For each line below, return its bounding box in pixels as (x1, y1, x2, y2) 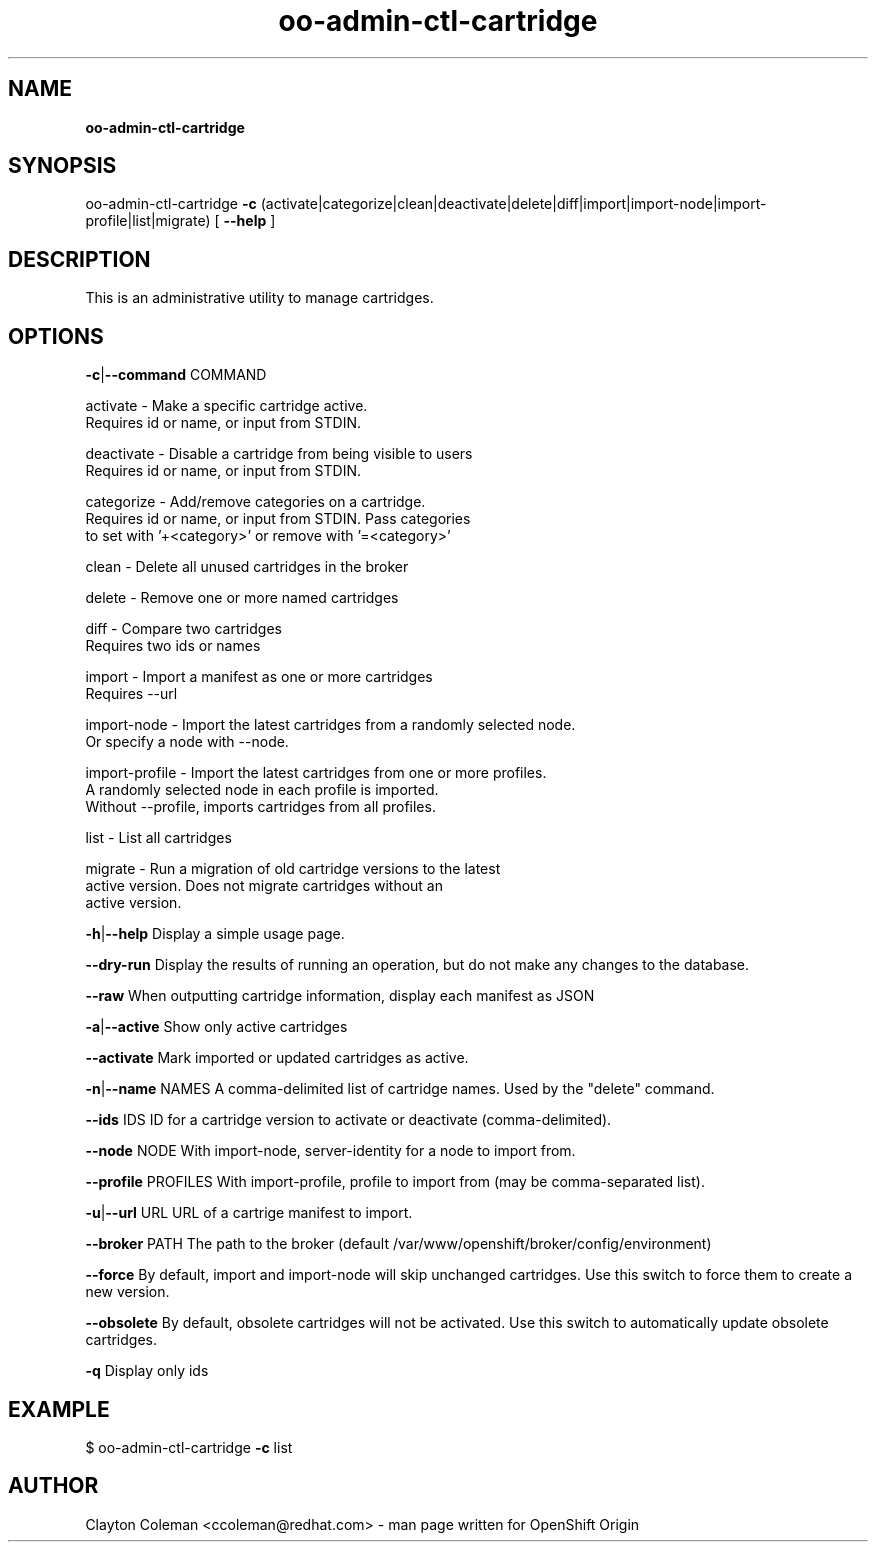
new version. (85, 1283, 170, 1301)
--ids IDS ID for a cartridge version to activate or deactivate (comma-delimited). (85, 1111, 612, 1129)
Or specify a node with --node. (85, 733, 289, 751)
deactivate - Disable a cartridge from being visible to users (85, 445, 473, 463)
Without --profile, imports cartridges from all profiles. (85, 798, 436, 816)
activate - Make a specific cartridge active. (85, 397, 368, 415)
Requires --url (85, 685, 178, 703)
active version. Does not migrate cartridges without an (85, 877, 443, 895)
